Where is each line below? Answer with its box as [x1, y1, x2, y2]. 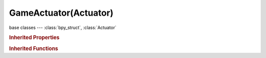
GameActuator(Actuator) [9, 7, 114, 18]
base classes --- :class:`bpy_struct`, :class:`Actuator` [9, 25, 117, 30]
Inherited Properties [9, 34, 60, 41]
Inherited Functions [9, 45, 59, 52]
